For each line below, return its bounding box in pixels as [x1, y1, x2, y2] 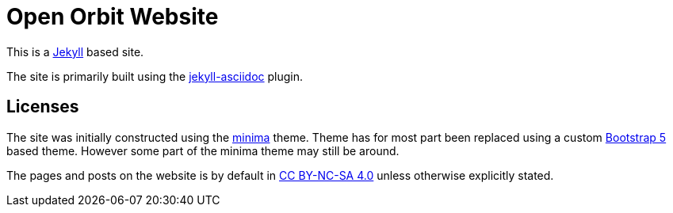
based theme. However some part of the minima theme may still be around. [6, 143, 400, 158]
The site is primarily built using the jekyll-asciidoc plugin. [6, 69, 304, 83]
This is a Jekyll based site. [6, 44, 144, 59]
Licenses [6, 97, 79, 117]
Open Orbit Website [6, 3, 219, 30]
